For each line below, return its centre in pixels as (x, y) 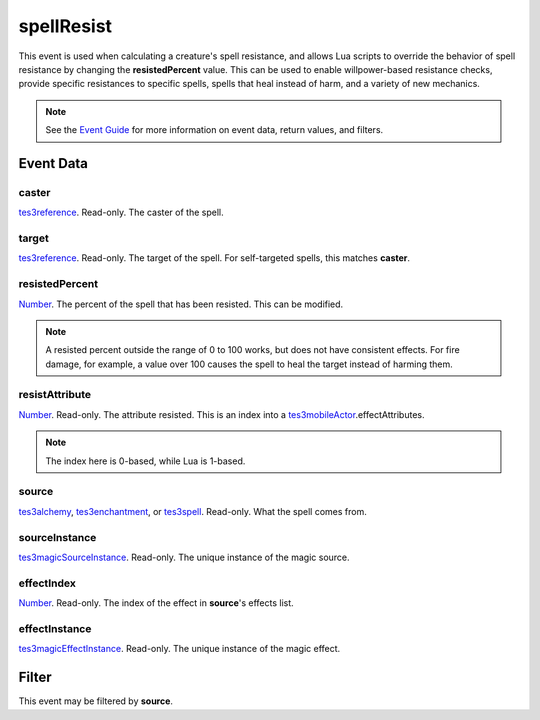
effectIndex (47, 583)
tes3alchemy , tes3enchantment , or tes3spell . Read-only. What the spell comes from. (192, 511)
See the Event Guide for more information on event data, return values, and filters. (214, 130)
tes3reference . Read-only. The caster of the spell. (121, 212)
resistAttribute (55, 395)
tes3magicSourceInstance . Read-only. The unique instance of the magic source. (184, 557)
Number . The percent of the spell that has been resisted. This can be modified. (181, 304)
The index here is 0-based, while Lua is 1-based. (145, 461)
